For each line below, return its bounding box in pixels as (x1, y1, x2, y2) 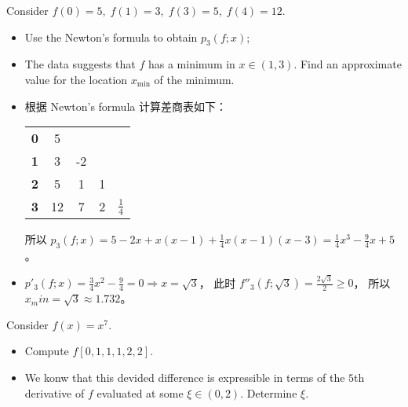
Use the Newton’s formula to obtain (24, 28, 198, 45)
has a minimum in (148, 56, 235, 72)
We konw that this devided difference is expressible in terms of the (24, 369, 345, 386)
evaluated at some (97, 384, 184, 401)
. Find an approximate (293, 56, 402, 72)
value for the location (24, 71, 128, 87)
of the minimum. (154, 71, 235, 87)
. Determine (240, 384, 297, 401)
